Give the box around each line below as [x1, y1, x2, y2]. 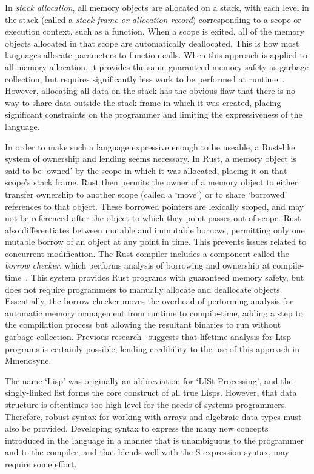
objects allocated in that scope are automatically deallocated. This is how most [5, 36, 299, 49]
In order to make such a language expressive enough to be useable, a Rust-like [5, 140, 295, 153]
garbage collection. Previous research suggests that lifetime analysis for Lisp [5, 330, 292, 343]
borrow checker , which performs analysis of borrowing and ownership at [5, 259, 270, 272]
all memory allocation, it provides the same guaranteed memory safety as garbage [5, 60, 309, 73]
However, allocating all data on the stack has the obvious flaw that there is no [5, 84, 296, 97]
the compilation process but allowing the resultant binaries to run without [5, 318, 281, 331]
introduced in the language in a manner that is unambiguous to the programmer [5, 433, 304, 446]
